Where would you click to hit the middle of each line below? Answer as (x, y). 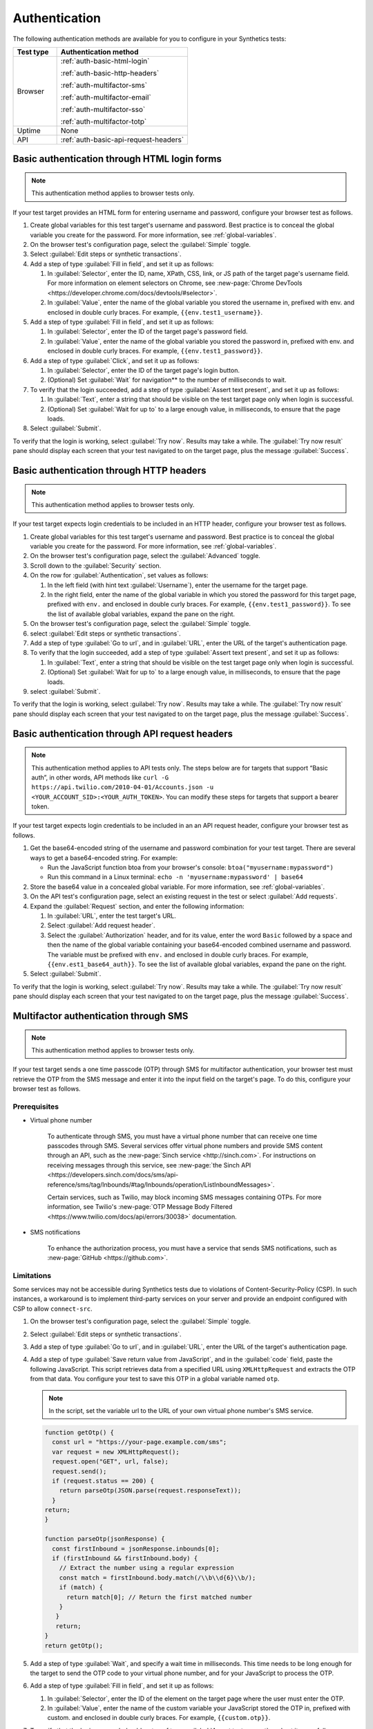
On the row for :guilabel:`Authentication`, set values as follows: (119, 575)
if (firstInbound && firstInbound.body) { (125, 1559)
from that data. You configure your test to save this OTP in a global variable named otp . (155, 1379)
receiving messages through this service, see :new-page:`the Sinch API (149, 1165)
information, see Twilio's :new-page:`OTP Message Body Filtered (140, 1207)
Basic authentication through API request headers (123, 733)
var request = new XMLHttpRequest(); (116, 1452)
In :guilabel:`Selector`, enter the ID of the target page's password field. (147, 331)
